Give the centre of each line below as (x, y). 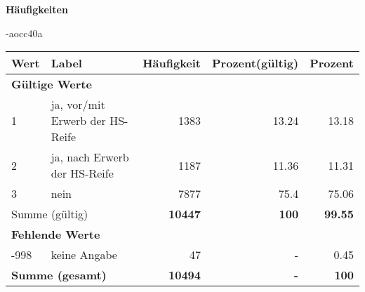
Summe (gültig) (50, 214)
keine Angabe (84, 255)
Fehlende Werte (56, 234)
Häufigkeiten (37, 9)
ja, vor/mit (78, 105)
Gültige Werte (52, 84)
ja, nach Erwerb (90, 157)
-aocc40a (24, 33)
